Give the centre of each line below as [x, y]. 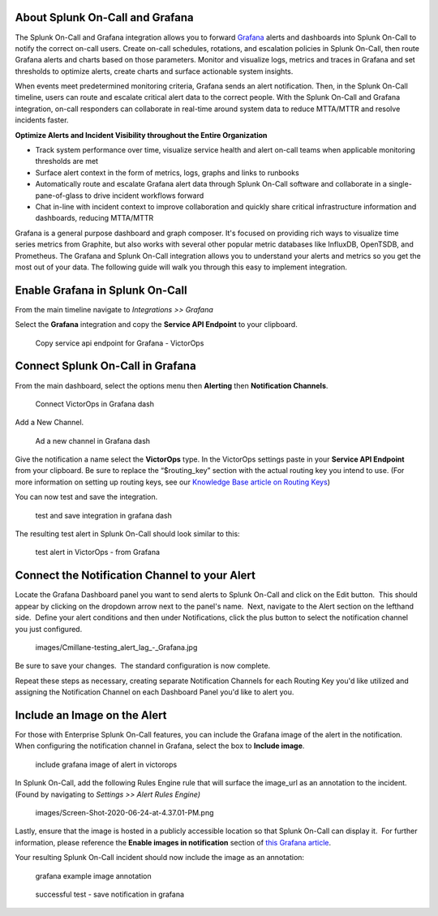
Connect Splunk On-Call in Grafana [105, 366]
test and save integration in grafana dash [103, 515]
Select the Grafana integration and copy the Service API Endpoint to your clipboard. [156, 325]
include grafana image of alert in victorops [106, 764]
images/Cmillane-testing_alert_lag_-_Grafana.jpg [116, 647]
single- [400, 184]
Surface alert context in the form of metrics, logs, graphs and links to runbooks [167, 172]
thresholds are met [67, 161]
